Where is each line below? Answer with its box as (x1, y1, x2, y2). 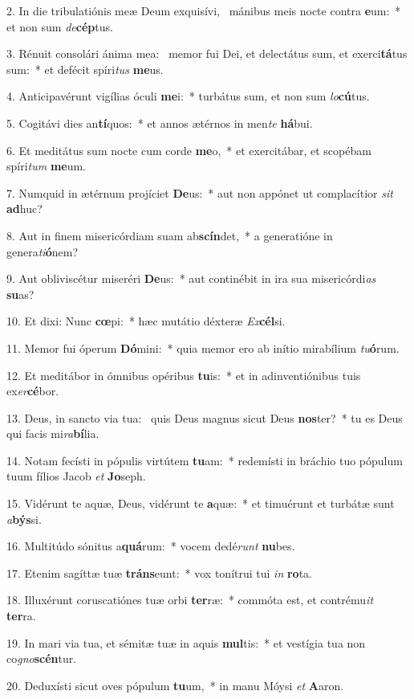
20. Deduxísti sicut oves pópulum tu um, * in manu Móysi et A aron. (6, 677, 344, 693)
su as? (6, 285, 34, 302)
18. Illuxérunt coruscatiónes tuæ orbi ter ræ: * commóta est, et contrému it (6, 591, 374, 608)
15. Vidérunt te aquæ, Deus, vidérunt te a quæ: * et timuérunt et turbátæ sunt (6, 495, 395, 512)
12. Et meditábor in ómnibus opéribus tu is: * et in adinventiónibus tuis (6, 366, 361, 383)
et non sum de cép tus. (6, 18, 113, 35)
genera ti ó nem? (6, 243, 79, 260)
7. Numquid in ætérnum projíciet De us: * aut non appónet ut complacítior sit (6, 184, 393, 201)
